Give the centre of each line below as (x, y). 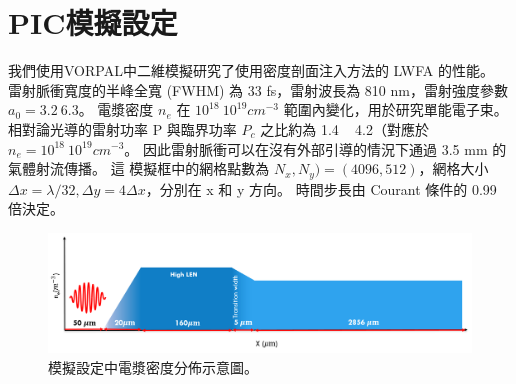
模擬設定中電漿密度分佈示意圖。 (153, 366)
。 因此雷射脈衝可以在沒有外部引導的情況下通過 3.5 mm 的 (315, 148)
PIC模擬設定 (93, 22)
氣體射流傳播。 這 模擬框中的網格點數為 (139, 168)
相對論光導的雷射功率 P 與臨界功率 (122, 128)
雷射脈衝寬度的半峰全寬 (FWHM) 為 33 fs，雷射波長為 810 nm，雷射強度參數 (258, 89)
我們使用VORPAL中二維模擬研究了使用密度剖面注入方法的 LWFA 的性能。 (251, 70)
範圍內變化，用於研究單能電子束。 (395, 109)
